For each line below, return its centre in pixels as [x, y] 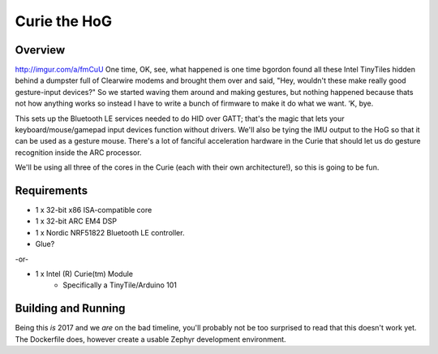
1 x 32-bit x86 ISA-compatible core [94, 210]
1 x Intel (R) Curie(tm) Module [84, 274]
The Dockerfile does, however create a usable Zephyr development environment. [151, 339]
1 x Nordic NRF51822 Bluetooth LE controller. [110, 232]
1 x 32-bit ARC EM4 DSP [76, 221]
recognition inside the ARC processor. [78, 152]
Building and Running [70, 309]
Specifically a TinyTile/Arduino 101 [120, 285]
